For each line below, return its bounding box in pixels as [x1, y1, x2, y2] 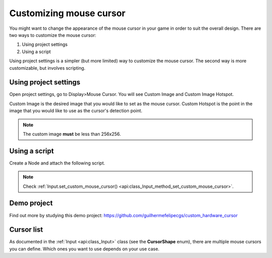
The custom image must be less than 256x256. [23, 131, 121, 137]
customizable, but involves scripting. [9, 65, 86, 71]
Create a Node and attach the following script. [9, 160, 105, 166]
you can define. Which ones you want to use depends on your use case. [9, 245, 160, 252]
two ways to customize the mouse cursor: [9, 32, 97, 38]
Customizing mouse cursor [9, 8, 126, 19]
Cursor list [9, 225, 43, 234]
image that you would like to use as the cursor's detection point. [9, 108, 143, 114]
